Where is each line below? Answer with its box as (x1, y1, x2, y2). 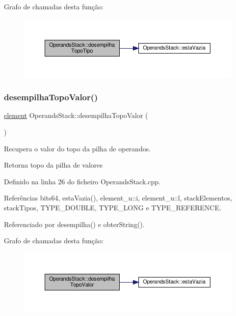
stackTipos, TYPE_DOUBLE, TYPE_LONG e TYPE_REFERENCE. (4, 202, 221, 212)
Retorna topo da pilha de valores (4, 160, 103, 170)
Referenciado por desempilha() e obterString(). (4, 219, 145, 229)
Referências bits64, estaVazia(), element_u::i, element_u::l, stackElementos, (4, 193, 233, 203)
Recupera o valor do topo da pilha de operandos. (4, 143, 151, 153)
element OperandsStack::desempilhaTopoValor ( (4, 110, 148, 120)
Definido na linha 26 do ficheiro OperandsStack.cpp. (4, 176, 160, 186)
